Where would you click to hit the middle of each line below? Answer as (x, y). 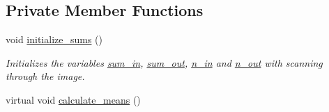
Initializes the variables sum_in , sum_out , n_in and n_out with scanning (164, 62)
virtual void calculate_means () (73, 99)
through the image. (45, 76)
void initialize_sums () (54, 39)
